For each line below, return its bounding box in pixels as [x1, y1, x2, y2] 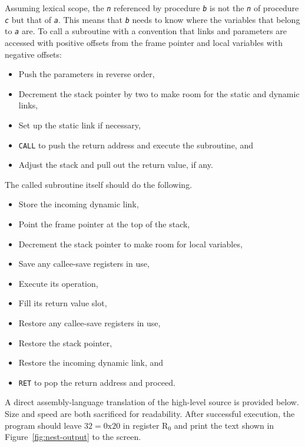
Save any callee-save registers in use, [18, 257, 150, 270]
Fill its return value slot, [18, 297, 107, 309]
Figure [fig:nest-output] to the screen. [5, 431, 141, 443]
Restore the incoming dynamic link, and [18, 356, 164, 369]
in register [122, 419, 160, 431]
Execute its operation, [18, 277, 98, 289]
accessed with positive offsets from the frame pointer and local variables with [5, 36, 283, 48]
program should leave [5, 419, 82, 431]
